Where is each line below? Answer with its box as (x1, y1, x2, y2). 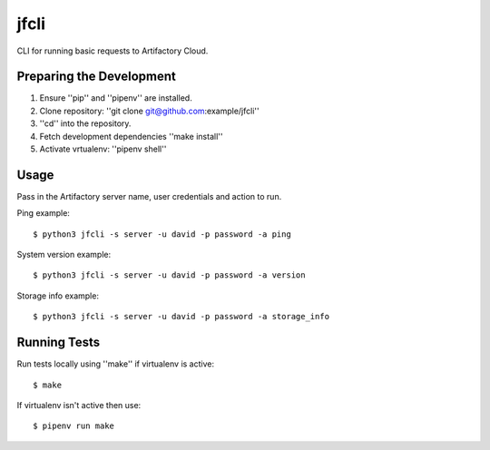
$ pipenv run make (33, 421, 115, 431)
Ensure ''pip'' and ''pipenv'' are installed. (39, 93, 192, 103)
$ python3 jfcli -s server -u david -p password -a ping (33, 229, 292, 240)
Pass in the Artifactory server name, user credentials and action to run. (16, 191, 282, 201)
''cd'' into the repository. (39, 118, 132, 129)
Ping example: (16, 208, 70, 219)
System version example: (16, 249, 112, 260)
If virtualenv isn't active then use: (16, 399, 142, 410)
